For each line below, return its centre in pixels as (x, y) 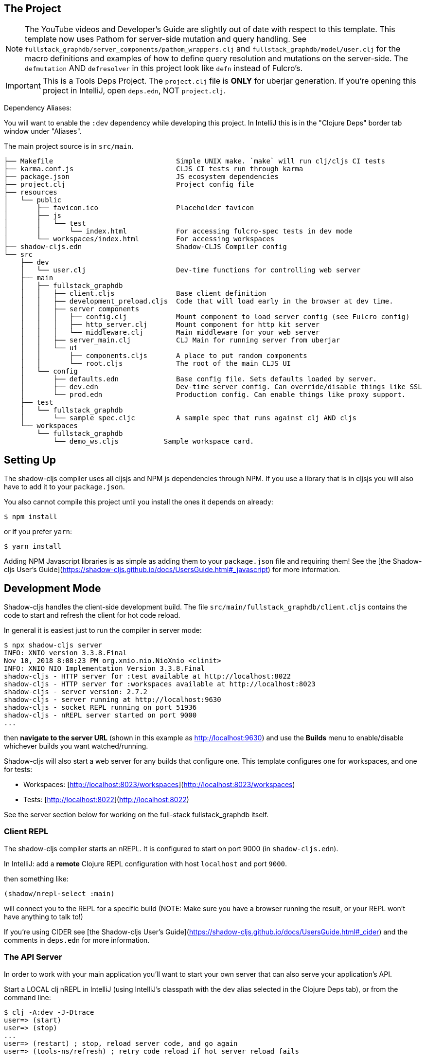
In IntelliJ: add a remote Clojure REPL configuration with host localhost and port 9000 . (146, 863)
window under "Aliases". (43, 131)
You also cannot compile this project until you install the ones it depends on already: (139, 502)
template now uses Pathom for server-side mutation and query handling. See (166, 39)
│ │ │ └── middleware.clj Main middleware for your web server (170, 332)
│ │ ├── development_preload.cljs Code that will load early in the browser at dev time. (207, 301)
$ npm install (31, 517)
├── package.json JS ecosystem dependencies (141, 177)
